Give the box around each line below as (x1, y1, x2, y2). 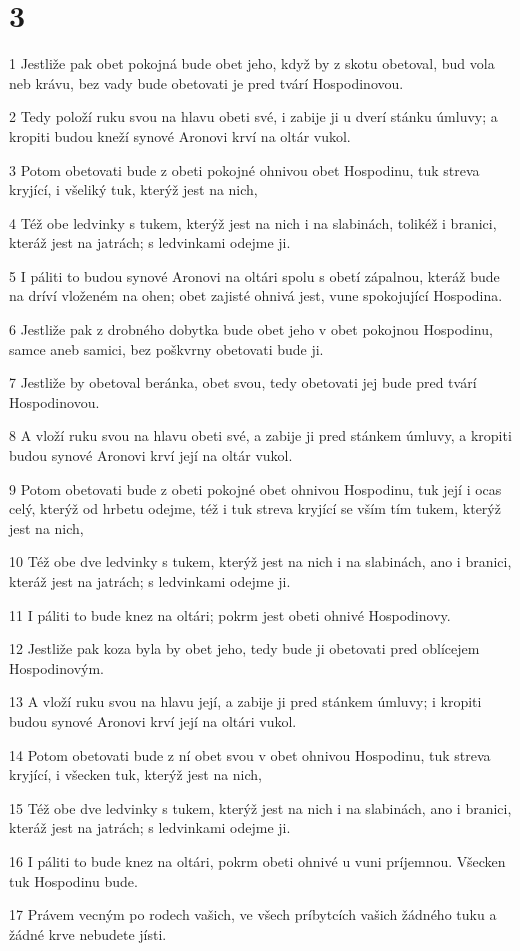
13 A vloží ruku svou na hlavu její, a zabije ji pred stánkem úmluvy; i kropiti (9, 691, 482, 712)
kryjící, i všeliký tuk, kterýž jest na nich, (9, 179, 258, 200)
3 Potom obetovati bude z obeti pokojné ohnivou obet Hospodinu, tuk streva (9, 159, 480, 180)
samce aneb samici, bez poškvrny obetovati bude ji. (9, 338, 324, 359)
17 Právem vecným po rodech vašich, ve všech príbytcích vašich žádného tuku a (9, 904, 497, 925)
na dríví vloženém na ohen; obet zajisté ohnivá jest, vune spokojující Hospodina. (9, 285, 503, 306)
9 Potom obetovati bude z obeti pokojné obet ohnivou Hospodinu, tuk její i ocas (9, 478, 502, 499)
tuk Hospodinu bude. (9, 870, 138, 891)
